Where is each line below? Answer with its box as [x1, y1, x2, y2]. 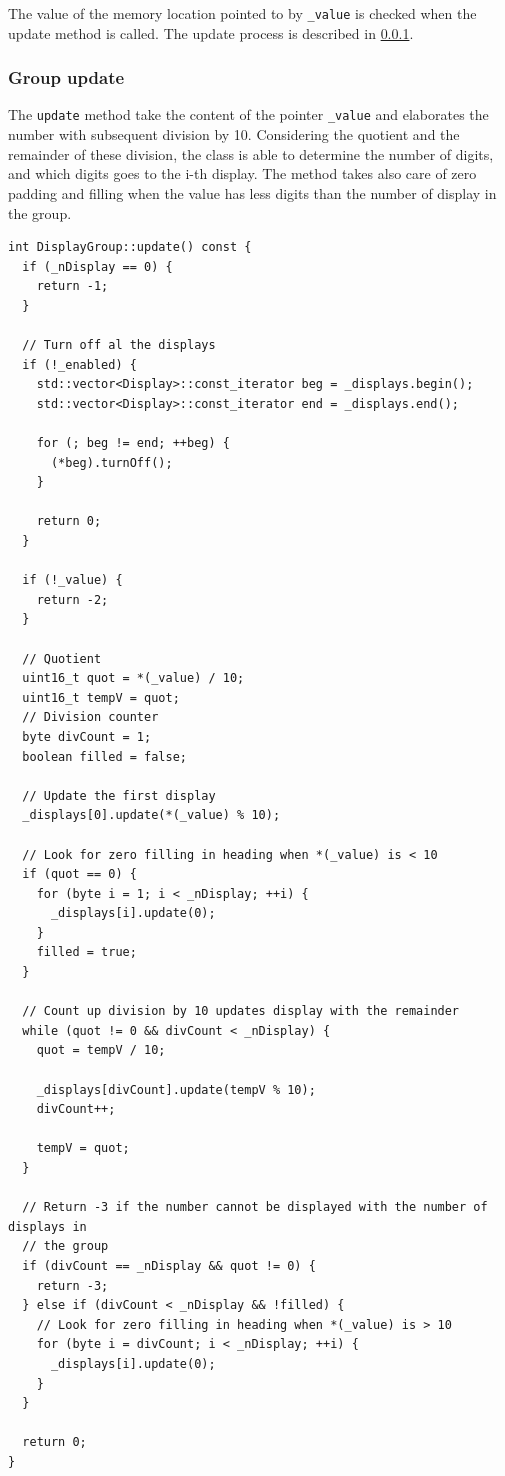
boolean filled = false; [22, 749, 187, 764]
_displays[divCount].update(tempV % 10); [36, 1082, 316, 1097]
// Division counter [22, 710, 159, 725]
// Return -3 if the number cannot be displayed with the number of [22, 1200, 488, 1215]
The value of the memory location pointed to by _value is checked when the [8, 3, 477, 23]
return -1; [36, 279, 109, 294]
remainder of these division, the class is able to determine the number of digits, [8, 143, 494, 164]
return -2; [36, 592, 109, 607]
